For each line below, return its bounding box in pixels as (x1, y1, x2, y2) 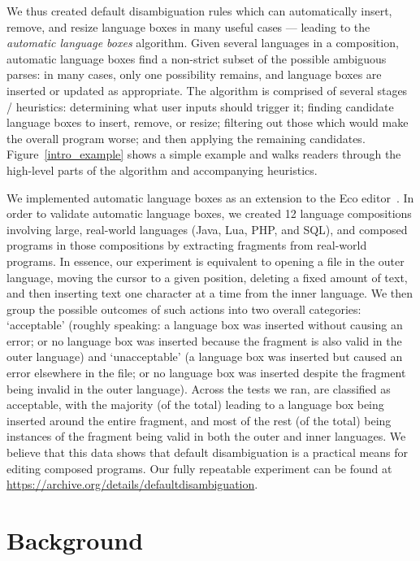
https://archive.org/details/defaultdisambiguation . (6, 476, 258, 493)
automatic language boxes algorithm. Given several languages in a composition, (6, 34, 399, 51)
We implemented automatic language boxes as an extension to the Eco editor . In (6, 189, 414, 206)
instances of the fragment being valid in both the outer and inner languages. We (6, 428, 406, 445)
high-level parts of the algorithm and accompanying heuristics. (6, 161, 318, 178)
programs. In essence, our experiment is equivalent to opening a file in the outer (6, 252, 405, 269)
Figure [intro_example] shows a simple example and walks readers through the (6, 146, 401, 163)
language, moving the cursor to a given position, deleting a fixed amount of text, (6, 268, 408, 285)
